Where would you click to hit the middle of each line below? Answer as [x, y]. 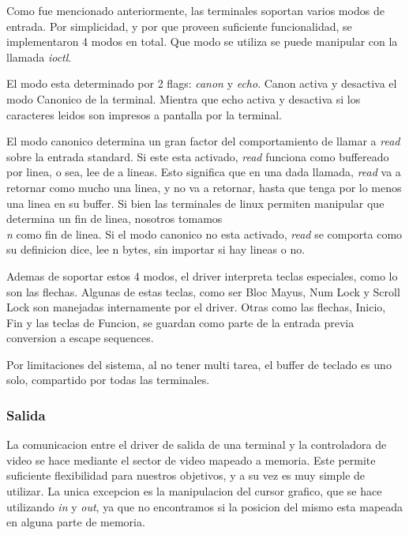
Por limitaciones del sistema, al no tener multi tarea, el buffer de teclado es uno [199, 364]
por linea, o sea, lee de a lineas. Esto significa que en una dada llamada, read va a [204, 172]
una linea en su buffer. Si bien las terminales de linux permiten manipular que [195, 203]
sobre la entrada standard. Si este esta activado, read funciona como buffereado [198, 156]
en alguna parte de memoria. [76, 522]
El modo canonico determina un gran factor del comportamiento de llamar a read [203, 141]
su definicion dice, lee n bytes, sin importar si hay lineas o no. [156, 249]
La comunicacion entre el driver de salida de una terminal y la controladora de [197, 445]
